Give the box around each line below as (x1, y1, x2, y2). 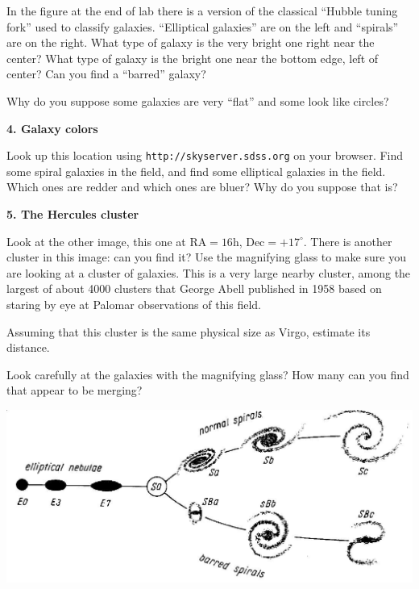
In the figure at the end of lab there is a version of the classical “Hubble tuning (6, 2, 398, 19)
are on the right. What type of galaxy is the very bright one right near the (6, 34, 375, 51)
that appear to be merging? (6, 382, 143, 399)
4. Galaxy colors (6, 119, 98, 136)
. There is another (303, 232, 392, 249)
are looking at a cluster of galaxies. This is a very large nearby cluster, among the (6, 264, 411, 281)
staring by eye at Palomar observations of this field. (6, 295, 262, 312)
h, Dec (232, 232, 265, 249)
